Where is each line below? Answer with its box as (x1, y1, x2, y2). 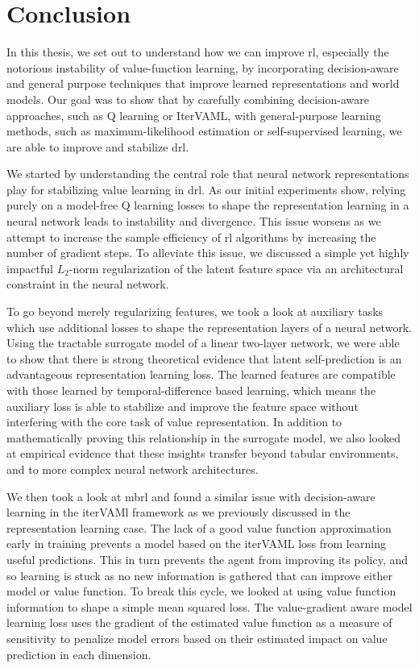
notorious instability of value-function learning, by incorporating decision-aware (6, 59, 399, 76)
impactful (6, 259, 53, 276)
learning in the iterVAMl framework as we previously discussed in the (6, 504, 351, 521)
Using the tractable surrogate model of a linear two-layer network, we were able (6, 334, 400, 351)
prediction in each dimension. (6, 645, 151, 662)
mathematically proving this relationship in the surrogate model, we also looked (6, 429, 400, 446)
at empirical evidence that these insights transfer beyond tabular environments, (6, 445, 399, 462)
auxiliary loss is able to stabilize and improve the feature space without (6, 397, 359, 414)
